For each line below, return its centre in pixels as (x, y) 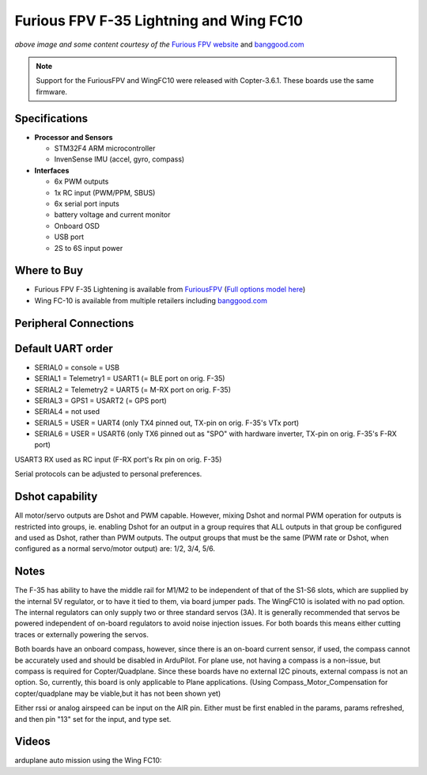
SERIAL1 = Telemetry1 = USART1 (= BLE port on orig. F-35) (130, 378)
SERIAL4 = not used (67, 412)
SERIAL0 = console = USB (77, 367)
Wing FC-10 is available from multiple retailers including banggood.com (151, 300)
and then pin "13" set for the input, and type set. (93, 719)
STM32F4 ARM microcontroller (105, 148)
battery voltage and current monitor (112, 215)
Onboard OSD (77, 226)
